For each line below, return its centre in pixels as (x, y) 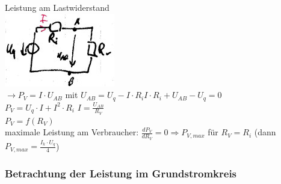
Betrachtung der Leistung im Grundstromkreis (121, 173)
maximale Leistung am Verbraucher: (72, 132)
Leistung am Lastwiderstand (57, 7)
